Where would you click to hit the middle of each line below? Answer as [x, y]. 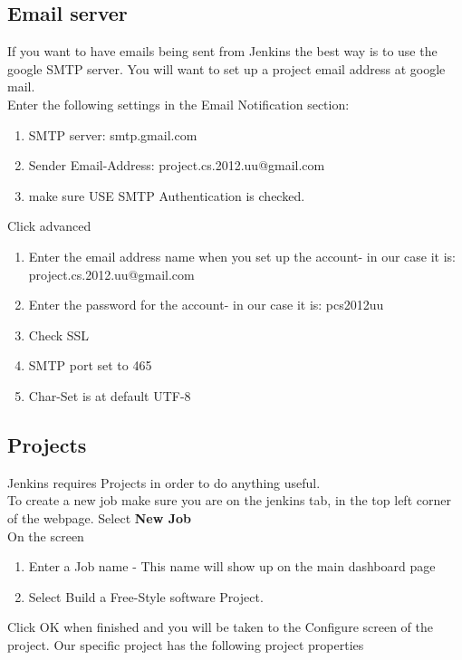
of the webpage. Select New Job [100, 517]
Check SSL [59, 335]
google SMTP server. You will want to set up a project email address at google [226, 68]
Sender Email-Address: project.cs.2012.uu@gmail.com [177, 165]
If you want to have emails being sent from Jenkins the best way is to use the [222, 51]
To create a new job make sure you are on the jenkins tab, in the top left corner [229, 500]
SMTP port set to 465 [90, 365]
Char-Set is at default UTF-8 [110, 395]
